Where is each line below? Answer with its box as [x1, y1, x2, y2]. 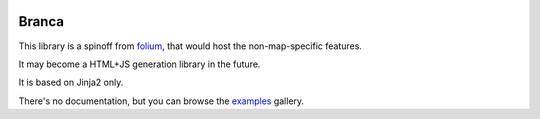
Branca [18, 13, 65, 30]
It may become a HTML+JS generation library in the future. [18, 58, 261, 70]
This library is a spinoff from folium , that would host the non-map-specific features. [18, 40, 362, 52]
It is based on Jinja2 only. [18, 76, 124, 89]
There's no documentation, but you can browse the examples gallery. [18, 95, 305, 107]
